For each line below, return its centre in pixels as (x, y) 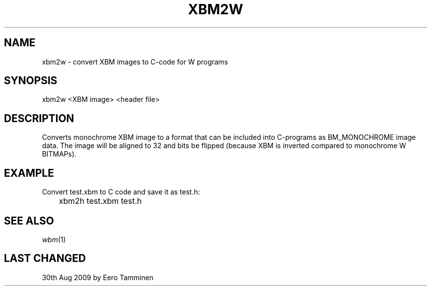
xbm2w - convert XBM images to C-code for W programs (135, 62)
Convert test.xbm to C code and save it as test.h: (121, 192)
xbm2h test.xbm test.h (100, 201)
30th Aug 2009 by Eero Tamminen (98, 277)
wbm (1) (54, 239)
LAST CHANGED (45, 258)
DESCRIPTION (39, 118)
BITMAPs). (59, 154)
